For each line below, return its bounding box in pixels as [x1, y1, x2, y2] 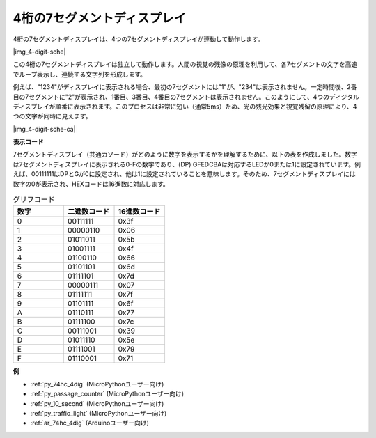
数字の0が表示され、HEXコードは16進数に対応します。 [13, 180, 170, 188]
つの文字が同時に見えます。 [13, 112, 92, 120]
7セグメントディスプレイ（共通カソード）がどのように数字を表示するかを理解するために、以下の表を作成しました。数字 [13, 150, 358, 159]
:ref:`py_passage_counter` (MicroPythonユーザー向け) [30, 390, 185, 398]
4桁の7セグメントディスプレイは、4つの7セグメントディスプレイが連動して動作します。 [13, 35, 265, 43]
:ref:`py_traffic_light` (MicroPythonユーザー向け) [30, 409, 167, 417]
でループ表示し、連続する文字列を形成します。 [13, 70, 146, 78]
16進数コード [118, 207, 161, 217]
